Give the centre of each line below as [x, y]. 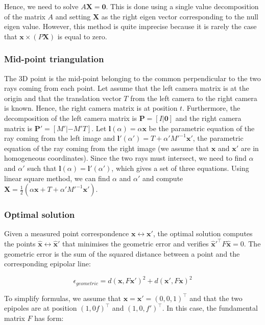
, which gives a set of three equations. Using [180, 168]
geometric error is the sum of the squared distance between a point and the [122, 253]
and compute [163, 178]
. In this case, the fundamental [210, 308]
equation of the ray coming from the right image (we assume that [107, 148]
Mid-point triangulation [54, 59]
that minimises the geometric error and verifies [135, 243]
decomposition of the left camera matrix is [70, 118]
